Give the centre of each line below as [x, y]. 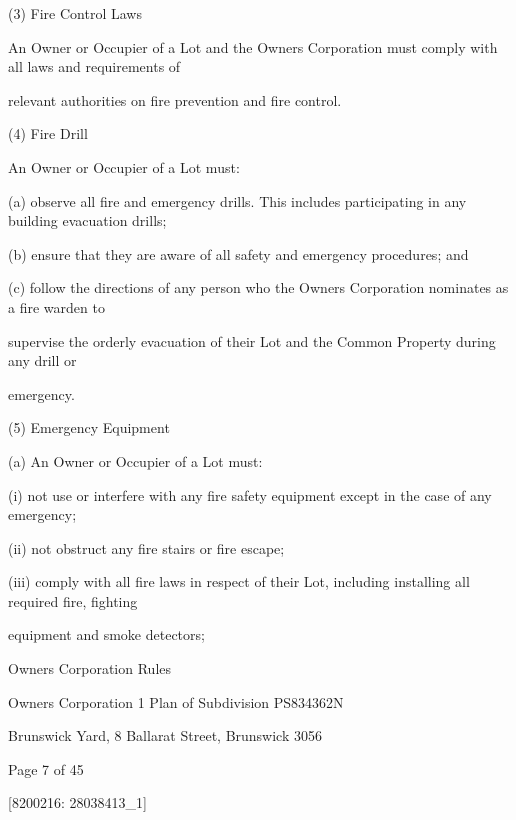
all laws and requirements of [94, 66]
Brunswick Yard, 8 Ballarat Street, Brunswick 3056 [165, 735]
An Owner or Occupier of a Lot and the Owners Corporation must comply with [253, 46]
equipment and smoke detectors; [106, 634]
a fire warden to [56, 306]
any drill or [42, 360]
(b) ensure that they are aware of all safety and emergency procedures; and [238, 253]
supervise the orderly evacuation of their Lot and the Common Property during [252, 340]
